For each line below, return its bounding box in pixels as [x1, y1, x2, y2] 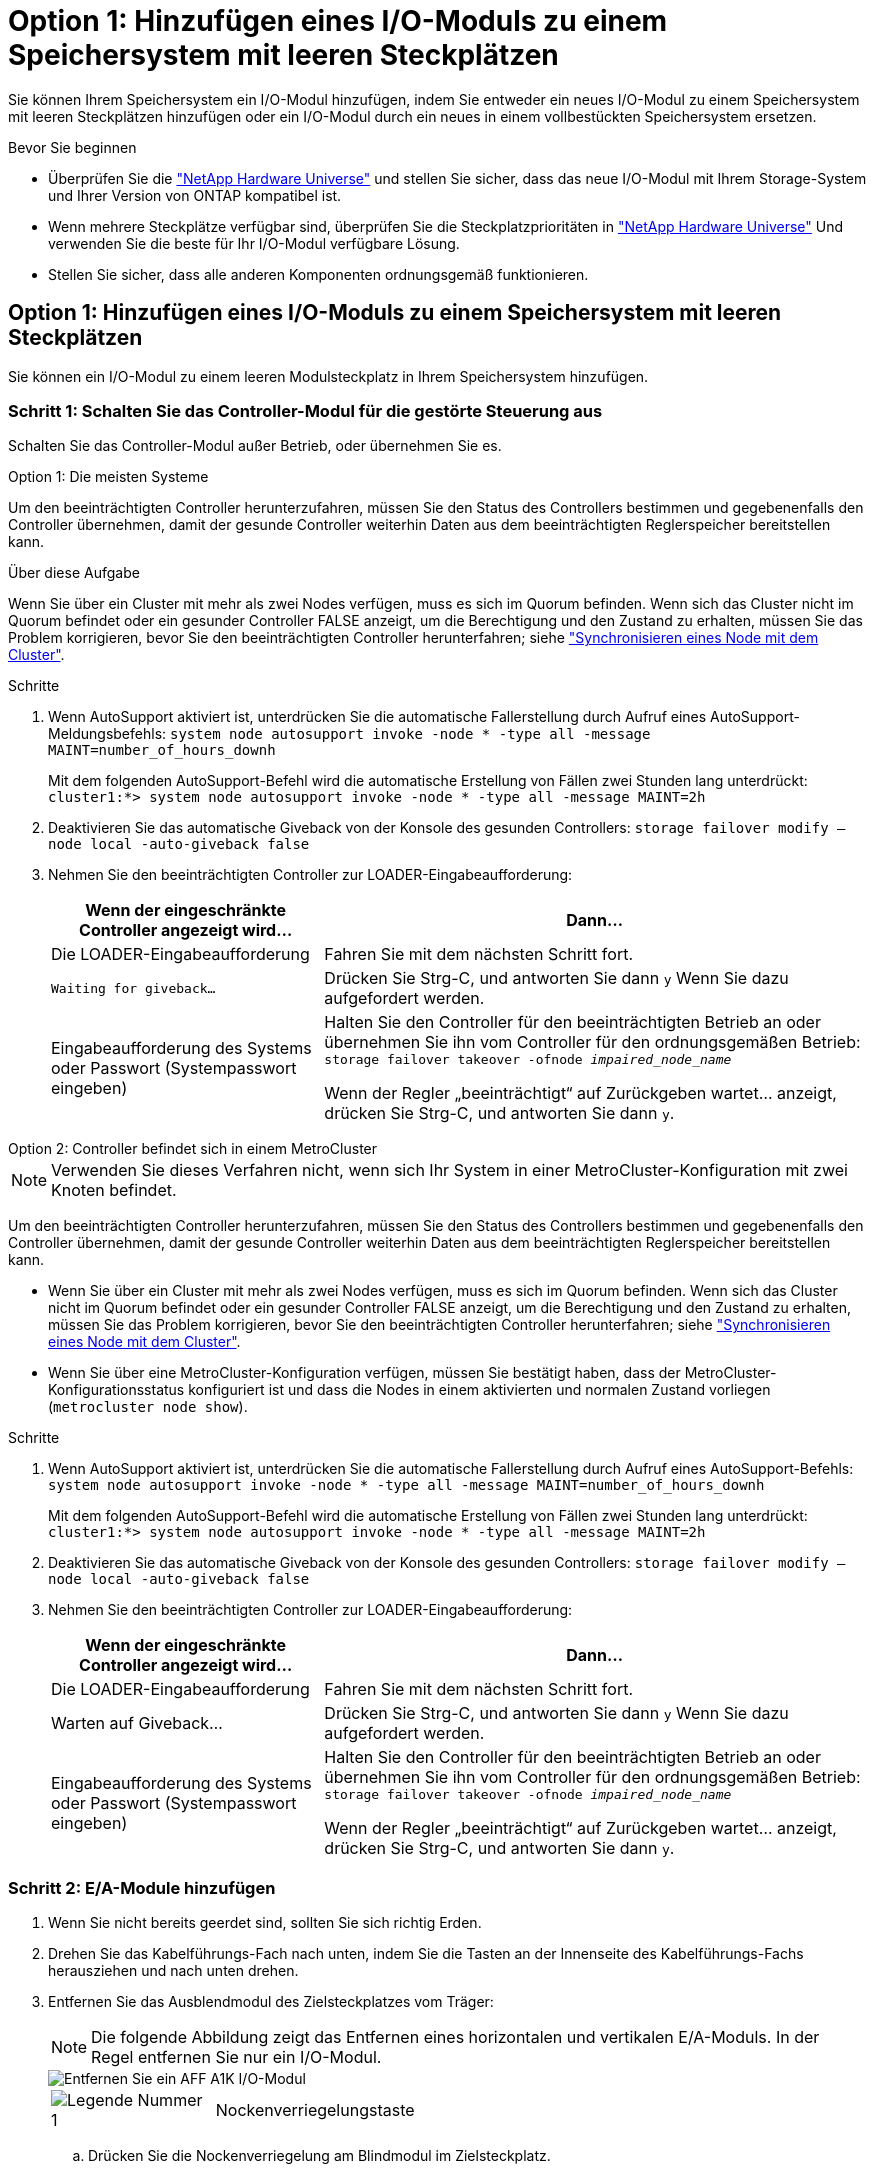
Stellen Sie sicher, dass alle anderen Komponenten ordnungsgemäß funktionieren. [48, 265, 589, 283]
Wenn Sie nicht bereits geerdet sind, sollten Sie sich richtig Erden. [48, 1914, 482, 1932]
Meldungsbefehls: [48, 725, 167, 743]
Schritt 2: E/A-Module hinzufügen [8, 1877, 276, 1898]
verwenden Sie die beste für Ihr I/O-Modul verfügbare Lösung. [48, 234, 460, 252]
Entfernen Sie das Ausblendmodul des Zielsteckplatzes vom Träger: [48, 1993, 494, 2011]
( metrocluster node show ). [48, 1398, 248, 1416]
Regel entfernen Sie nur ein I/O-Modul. [91, 2047, 382, 2068]
